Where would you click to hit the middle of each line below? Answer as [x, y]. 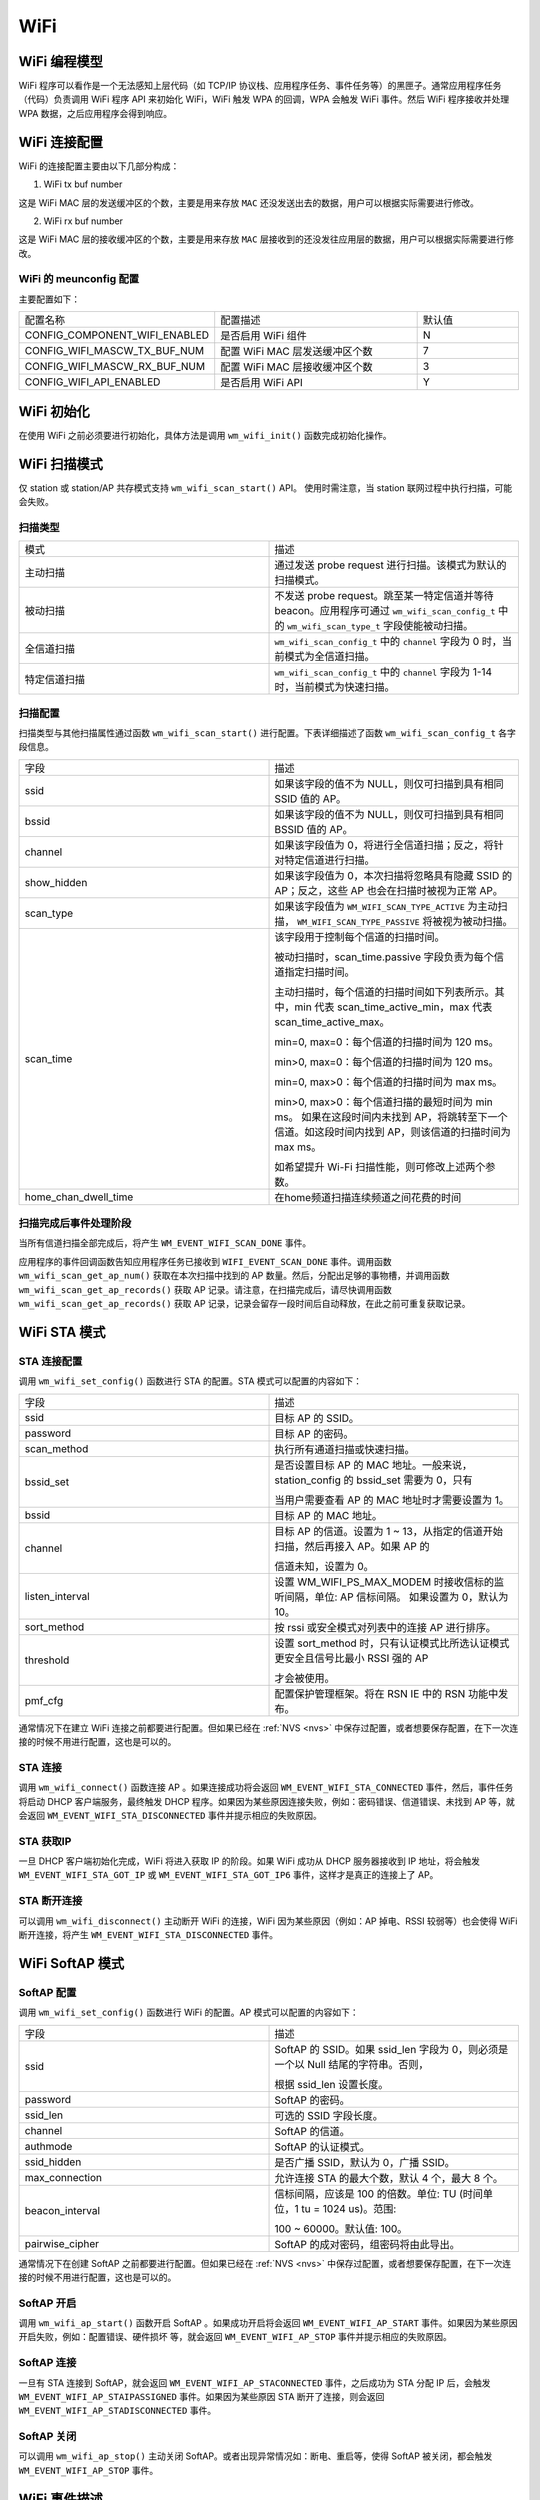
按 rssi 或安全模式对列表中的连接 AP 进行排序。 [385, 1627]
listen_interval [57, 1596]
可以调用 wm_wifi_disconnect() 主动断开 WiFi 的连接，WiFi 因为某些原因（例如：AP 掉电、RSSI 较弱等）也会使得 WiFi [268, 1921]
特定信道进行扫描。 [329, 860]
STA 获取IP [45, 1841]
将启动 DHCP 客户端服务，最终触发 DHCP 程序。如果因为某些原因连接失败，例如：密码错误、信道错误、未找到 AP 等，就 [266, 1801]
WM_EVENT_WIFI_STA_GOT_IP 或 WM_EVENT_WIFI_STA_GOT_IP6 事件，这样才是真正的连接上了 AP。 [228, 1875]
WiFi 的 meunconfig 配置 [79, 279]
